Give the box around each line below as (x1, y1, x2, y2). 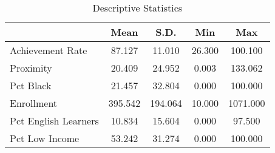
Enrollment (10, 96, 58, 110)
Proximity (10, 61, 52, 75)
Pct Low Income (10, 131, 80, 145)
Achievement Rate (10, 43, 87, 57)
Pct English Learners (10, 114, 99, 127)
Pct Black (10, 78, 52, 92)
